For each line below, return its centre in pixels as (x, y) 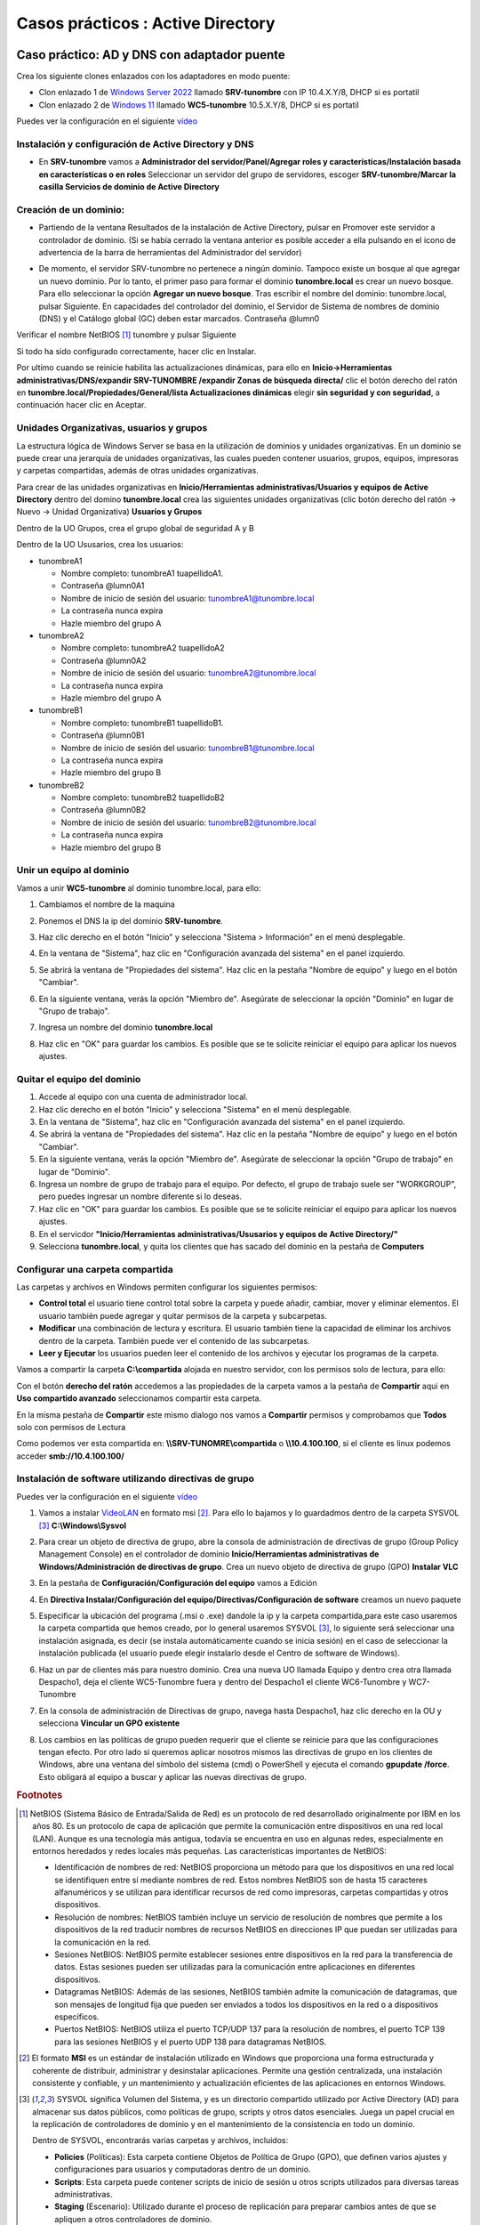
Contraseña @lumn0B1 (103, 735)
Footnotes (40, 1795)
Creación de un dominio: (70, 209)
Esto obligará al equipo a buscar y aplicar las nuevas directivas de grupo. (172, 1776)
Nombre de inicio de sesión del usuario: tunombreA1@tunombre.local (188, 598)
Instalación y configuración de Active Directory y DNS (135, 144)
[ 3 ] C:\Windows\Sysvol (83, 1525)
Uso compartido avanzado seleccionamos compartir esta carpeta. (139, 1398)
